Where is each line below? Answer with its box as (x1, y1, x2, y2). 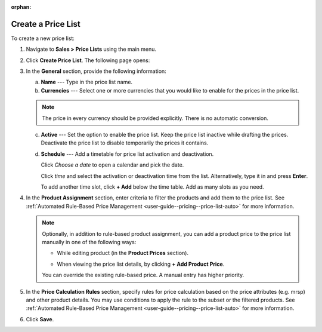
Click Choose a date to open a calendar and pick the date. (41, 161, 184, 168)
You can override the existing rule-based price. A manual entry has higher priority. (42, 272, 244, 279)
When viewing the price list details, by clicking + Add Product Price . (57, 260, 225, 268)
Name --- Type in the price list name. (41, 78, 133, 86)
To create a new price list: (11, 35, 75, 42)
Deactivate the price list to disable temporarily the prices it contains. (41, 139, 209, 146)
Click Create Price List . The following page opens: (26, 57, 150, 64)
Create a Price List (11, 19, 80, 29)
